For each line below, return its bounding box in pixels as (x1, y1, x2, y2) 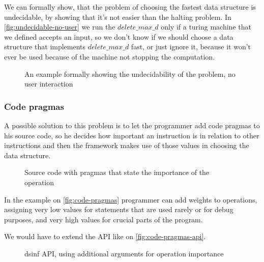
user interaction (24, 78, 73, 89)
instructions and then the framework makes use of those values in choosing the (4, 140, 249, 151)
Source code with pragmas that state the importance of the (24, 167, 210, 178)
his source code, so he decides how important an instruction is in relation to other (4, 130, 259, 140)
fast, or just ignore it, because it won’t (131, 41, 251, 52)
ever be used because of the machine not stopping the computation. (4, 51, 215, 62)
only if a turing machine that (161, 21, 251, 32)
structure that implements (4, 41, 86, 52)
